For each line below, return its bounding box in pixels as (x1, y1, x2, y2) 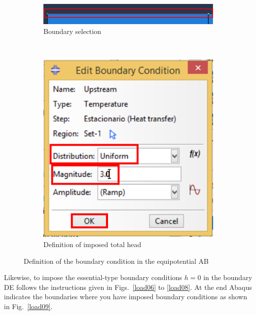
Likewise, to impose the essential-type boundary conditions (4, 272, 183, 283)
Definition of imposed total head (43, 239, 142, 249)
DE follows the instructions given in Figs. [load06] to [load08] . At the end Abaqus (4, 282, 252, 292)
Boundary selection (43, 26, 101, 36)
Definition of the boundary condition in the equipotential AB (24, 255, 209, 266)
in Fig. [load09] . (4, 301, 53, 311)
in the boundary (203, 272, 253, 283)
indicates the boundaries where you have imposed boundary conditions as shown (4, 291, 247, 302)
